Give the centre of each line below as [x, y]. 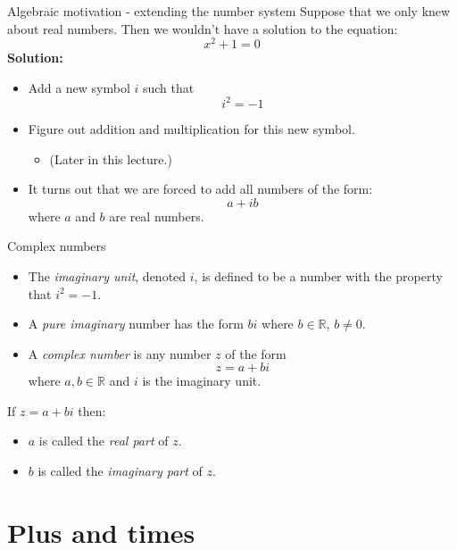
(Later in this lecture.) [111, 158]
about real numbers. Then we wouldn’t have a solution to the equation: [203, 28]
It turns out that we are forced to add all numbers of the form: [200, 189]
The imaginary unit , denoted [107, 275]
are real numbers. [157, 216]
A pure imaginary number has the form [136, 324]
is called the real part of [104, 441]
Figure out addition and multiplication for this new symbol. [191, 128]
